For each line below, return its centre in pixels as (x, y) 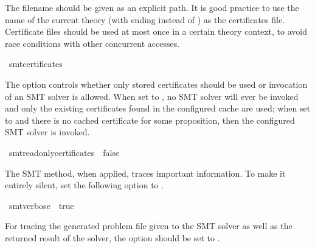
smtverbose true (41, 205)
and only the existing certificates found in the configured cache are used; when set (158, 108)
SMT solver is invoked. (47, 132)
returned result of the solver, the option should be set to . (112, 237)
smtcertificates (36, 64)
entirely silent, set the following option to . (85, 185)
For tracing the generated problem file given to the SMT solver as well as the (149, 226)
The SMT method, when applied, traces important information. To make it (145, 173)
